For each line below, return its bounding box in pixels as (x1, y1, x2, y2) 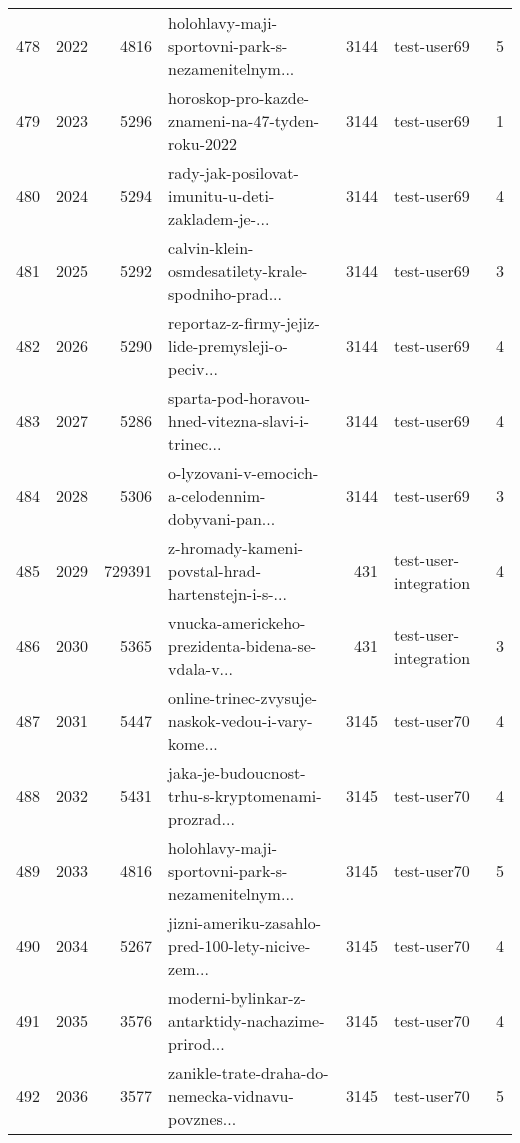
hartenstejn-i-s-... (168, 582, 287, 605)
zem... (168, 957, 209, 980)
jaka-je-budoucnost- (168, 761, 306, 784)
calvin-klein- (168, 236, 254, 259)
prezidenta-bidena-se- (168, 634, 317, 657)
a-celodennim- (168, 484, 266, 507)
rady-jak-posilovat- (168, 161, 299, 184)
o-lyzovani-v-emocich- (168, 461, 319, 484)
